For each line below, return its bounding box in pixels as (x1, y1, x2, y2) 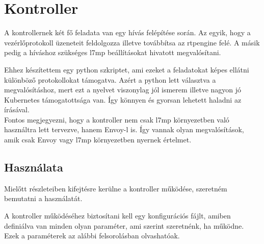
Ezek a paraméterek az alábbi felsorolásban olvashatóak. (4, 230, 180, 241)
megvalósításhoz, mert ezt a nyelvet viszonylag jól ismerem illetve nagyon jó (4, 84, 242, 95)
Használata (4, 159, 63, 175)
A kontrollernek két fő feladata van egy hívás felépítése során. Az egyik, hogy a (4, 27, 251, 38)
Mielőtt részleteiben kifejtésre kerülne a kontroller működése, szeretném (4, 183, 227, 193)
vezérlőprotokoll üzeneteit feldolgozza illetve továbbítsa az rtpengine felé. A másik (4, 37, 260, 47)
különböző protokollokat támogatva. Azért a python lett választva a (4, 74, 216, 85)
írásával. (4, 104, 30, 115)
